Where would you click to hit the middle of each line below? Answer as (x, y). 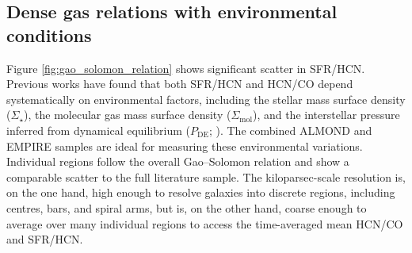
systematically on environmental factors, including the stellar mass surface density (206, 99)
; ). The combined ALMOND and (290, 130)
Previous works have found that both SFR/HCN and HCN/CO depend (180, 84)
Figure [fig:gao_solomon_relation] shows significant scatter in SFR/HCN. (186, 68)
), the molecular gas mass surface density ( (128, 115)
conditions (49, 34)
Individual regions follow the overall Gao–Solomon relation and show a (178, 161)
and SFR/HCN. (45, 239)
